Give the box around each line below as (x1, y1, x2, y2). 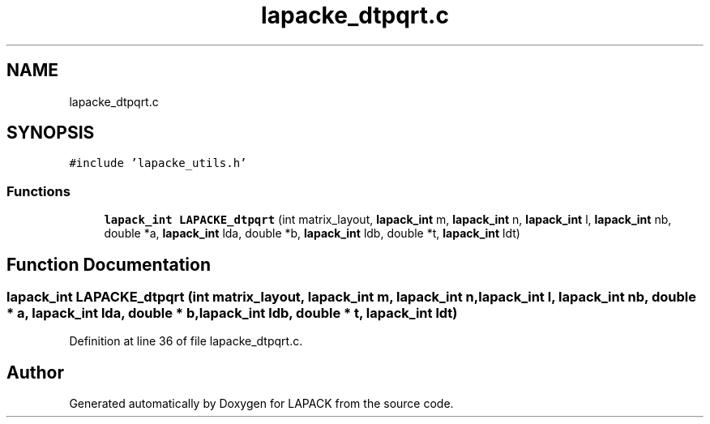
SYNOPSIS (6, 122, 95, 143)
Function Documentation (6, 254, 211, 275)
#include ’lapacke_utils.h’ (69, 156, 247, 170)
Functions (6, 182, 71, 199)
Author (6, 362, 64, 383)
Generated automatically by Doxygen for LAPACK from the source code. (69, 396, 454, 411)
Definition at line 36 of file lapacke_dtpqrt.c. (69, 334, 303, 349)
